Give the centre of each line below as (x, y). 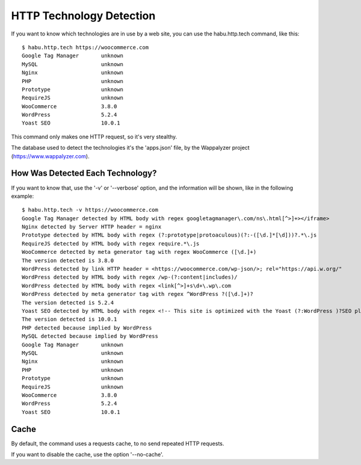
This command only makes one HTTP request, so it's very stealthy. (94, 137)
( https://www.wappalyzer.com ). (50, 156)
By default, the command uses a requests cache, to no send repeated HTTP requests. (118, 443)
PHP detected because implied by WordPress (87, 328)
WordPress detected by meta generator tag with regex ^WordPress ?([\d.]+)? (138, 294)
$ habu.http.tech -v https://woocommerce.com (90, 210)
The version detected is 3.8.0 (68, 260)
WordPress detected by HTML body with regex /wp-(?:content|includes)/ (130, 277)
